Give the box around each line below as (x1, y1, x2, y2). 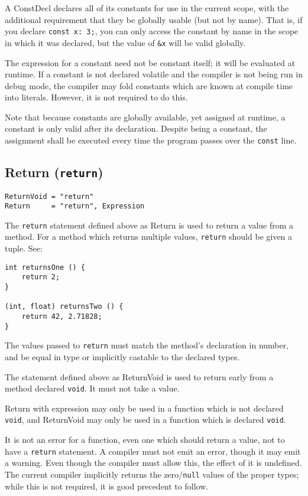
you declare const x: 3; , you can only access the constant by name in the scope (5, 25, 299, 37)
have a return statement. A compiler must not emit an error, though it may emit (5, 445, 301, 457)
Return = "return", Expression (5, 202, 145, 211)
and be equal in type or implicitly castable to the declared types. (5, 350, 240, 363)
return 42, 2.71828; (21, 312, 102, 321)
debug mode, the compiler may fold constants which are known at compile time (5, 79, 293, 92)
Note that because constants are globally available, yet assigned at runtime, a (5, 110, 286, 123)
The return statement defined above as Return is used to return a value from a (5, 218, 294, 231)
